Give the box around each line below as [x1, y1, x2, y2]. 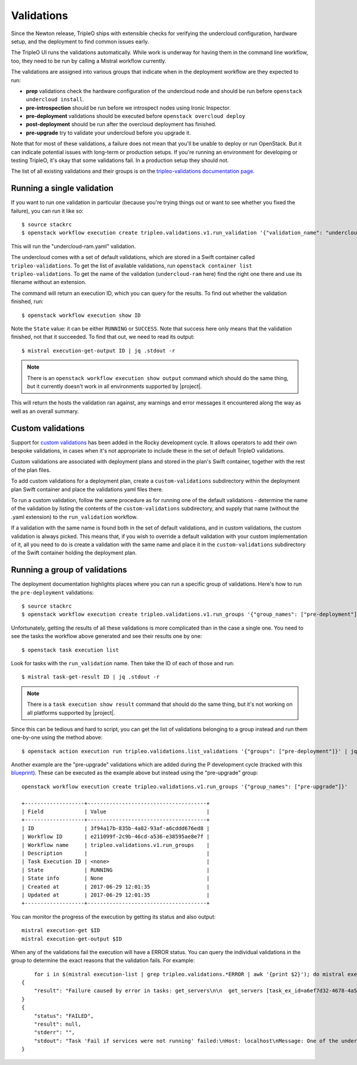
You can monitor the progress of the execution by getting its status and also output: [11, 913, 216, 920]
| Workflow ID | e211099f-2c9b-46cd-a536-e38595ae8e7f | [21, 833, 210, 840]
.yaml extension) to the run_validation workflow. [11, 513, 138, 521]
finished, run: [11, 298, 44, 305]
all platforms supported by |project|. [27, 709, 115, 716]
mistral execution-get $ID [21, 927, 101, 934]
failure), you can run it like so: [11, 207, 84, 214]
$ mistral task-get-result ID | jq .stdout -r [21, 674, 160, 680]
